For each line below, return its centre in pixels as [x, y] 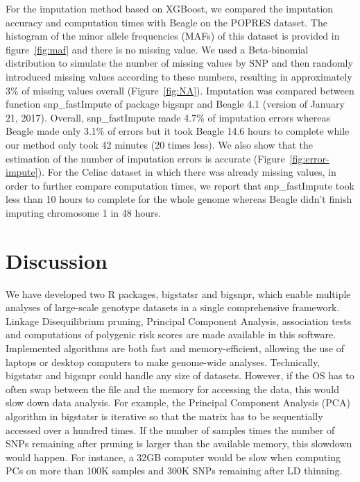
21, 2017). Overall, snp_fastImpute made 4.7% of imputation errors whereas [168, 117]
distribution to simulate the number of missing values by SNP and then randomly [179, 63]
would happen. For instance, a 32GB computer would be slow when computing [173, 457]
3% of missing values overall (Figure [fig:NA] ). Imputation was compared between [180, 90]
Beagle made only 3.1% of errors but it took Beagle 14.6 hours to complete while [178, 131]
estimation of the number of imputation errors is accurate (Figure [145, 158]
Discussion [57, 260]
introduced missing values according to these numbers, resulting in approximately [179, 76]
